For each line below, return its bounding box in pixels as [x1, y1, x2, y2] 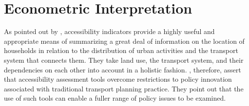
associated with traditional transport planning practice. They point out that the [4, 83, 244, 93]
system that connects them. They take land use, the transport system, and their [4, 54, 244, 65]
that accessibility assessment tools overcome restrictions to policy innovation [4, 74, 232, 84]
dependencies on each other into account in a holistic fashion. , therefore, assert [4, 64, 241, 74]
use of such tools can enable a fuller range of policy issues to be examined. [4, 93, 226, 103]
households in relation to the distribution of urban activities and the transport [4, 45, 238, 55]
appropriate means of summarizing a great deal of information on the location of [4, 35, 245, 46]
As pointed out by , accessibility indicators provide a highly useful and [4, 26, 215, 36]
